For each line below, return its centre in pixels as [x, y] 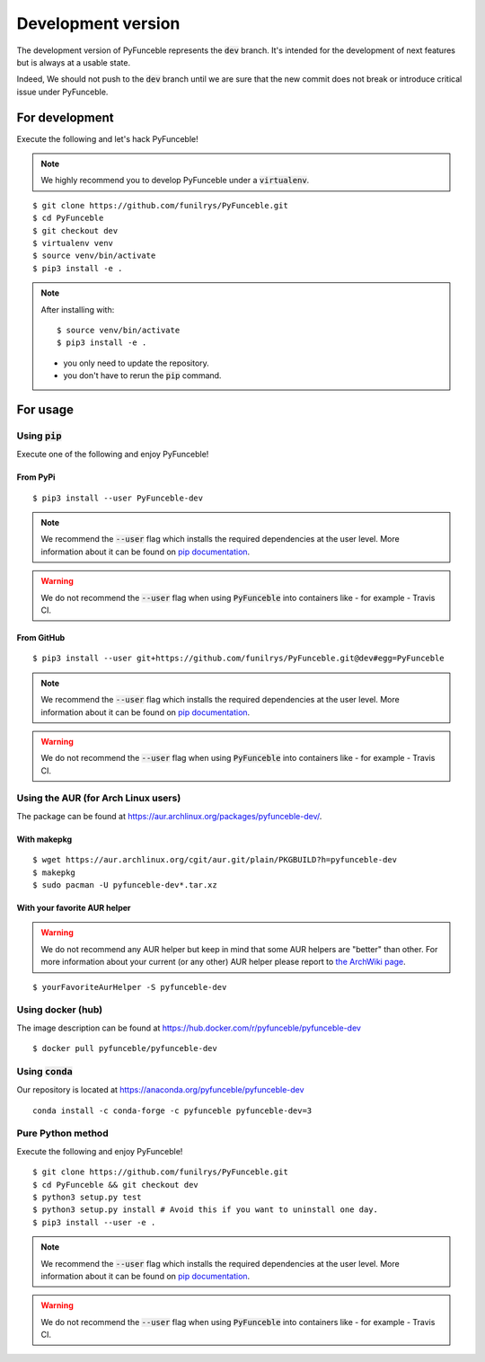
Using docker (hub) [60, 1010]
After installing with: [78, 309]
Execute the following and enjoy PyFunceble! [100, 1151]
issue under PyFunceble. [62, 92]
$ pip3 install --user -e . [94, 1222]
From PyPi [36, 477]
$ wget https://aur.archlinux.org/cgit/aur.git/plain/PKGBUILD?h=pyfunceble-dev [215, 860]
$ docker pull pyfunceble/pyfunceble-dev [125, 1048]
